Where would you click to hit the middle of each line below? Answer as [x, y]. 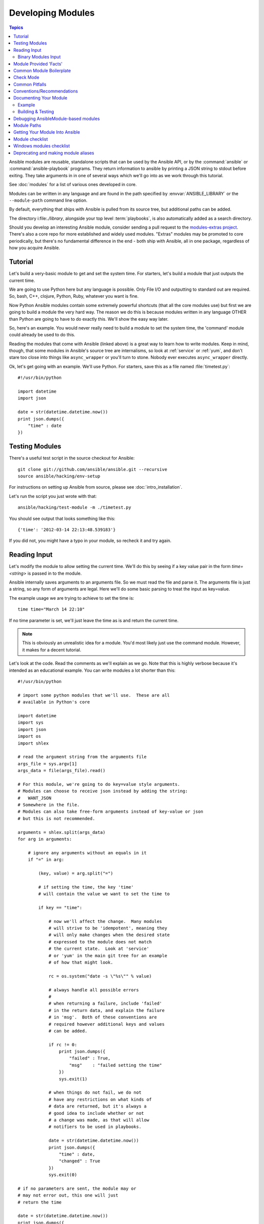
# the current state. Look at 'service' [99, 949]
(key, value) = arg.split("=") [76, 873]
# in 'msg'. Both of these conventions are [103, 1017]
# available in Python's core [54, 702]
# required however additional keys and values [107, 1024]
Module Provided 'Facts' [38, 64]
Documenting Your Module [40, 98]
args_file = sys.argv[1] [47, 764]
